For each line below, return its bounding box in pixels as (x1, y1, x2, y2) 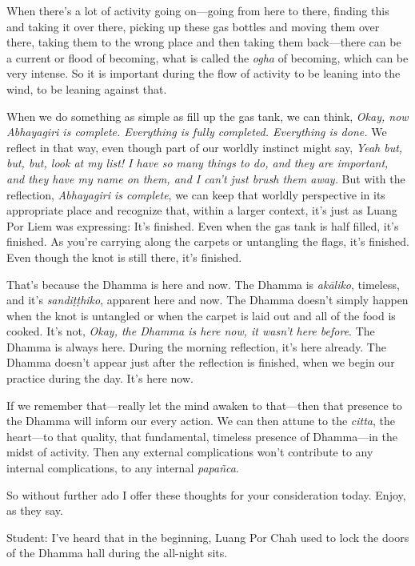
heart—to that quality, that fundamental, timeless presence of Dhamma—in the (6, 428, 397, 444)
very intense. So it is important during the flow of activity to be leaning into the (6, 65, 401, 82)
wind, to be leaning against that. (6, 80, 167, 97)
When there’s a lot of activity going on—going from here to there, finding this (6, 2, 389, 18)
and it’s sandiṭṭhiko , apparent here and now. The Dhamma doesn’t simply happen (6, 291, 409, 308)
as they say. (6, 502, 63, 519)
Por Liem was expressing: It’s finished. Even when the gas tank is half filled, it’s (6, 217, 399, 234)
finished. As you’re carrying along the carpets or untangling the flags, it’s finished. (6, 233, 409, 250)
